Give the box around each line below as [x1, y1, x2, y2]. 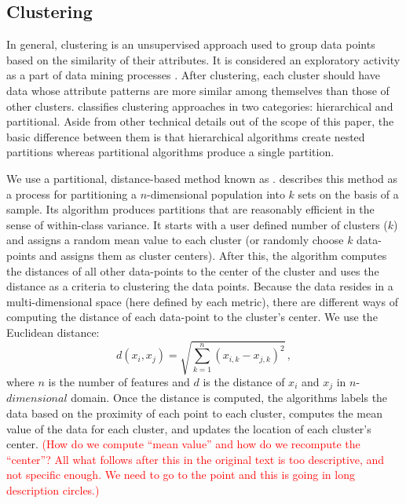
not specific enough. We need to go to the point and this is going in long [6, 466, 355, 483]
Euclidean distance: [6, 323, 100, 340]
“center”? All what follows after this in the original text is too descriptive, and [6, 451, 385, 467]
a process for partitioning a [6, 185, 137, 202]
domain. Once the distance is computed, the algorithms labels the [71, 389, 388, 406]
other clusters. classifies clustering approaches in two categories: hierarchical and [6, 97, 393, 114]
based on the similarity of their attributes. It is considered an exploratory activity [6, 51, 401, 68]
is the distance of [203, 374, 285, 390]
